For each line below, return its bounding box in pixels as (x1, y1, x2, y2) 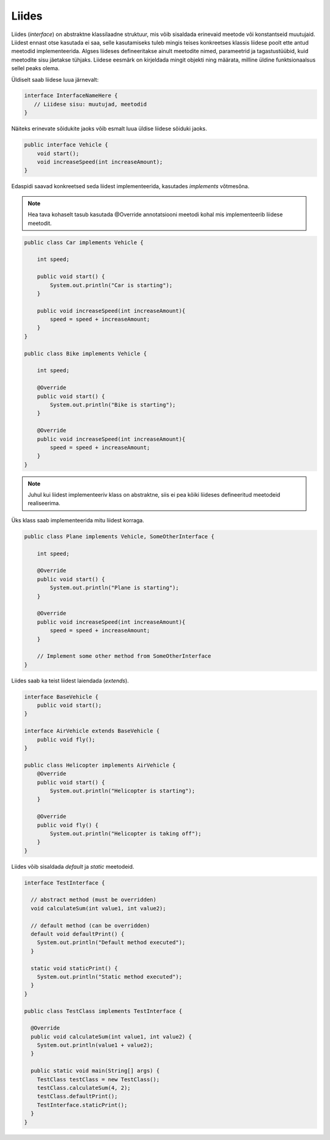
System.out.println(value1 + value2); (37, 1042, 153, 1049)
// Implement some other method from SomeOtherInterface (37, 652, 211, 660)
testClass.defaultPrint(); (37, 1093, 119, 1100)
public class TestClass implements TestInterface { (24, 1007, 183, 1014)
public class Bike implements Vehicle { (24, 350, 147, 357)
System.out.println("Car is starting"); (50, 282, 173, 288)
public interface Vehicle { (24, 141, 108, 148)
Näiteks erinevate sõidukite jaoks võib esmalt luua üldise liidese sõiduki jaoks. (11, 125, 207, 133)
